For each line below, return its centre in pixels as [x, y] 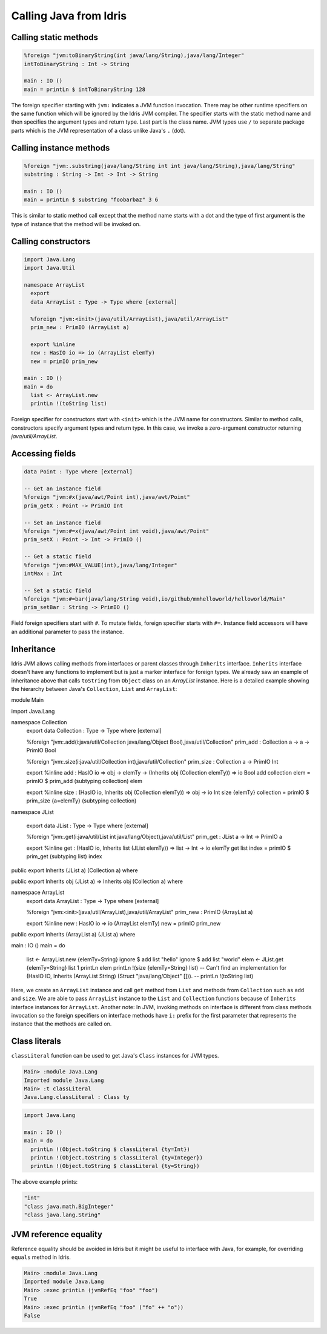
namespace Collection [39, 722]
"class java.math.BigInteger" [69, 1206]
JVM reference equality [57, 1234]
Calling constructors [51, 242]
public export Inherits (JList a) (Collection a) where [75, 870]
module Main [28, 700]
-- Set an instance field [62, 522]
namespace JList [32, 812]
